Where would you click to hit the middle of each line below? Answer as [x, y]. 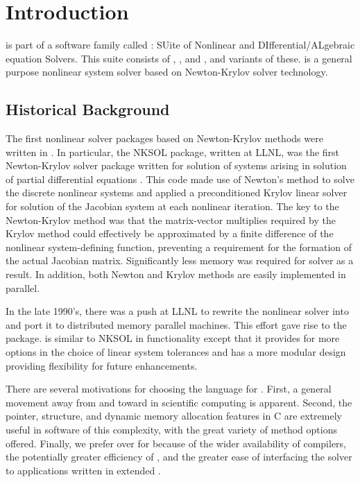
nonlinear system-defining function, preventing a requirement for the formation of [179, 247]
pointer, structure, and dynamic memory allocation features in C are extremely [174, 416]
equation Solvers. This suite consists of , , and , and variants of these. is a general [179, 58]
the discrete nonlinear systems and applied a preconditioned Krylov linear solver [177, 192]
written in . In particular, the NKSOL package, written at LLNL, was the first [173, 152]
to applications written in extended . [83, 470]
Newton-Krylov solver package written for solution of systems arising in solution [176, 165]
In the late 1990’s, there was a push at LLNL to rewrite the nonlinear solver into [177, 311]
